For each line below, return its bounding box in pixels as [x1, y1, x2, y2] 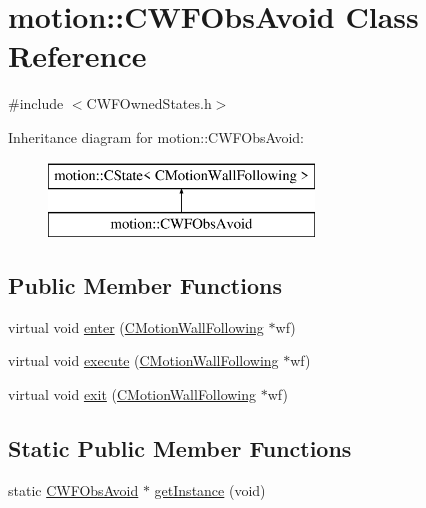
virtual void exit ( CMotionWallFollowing [8, 384, 257, 405]
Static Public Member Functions [8, 433, 352, 464]
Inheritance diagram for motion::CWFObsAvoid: [8, 126, 304, 147]
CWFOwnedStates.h [86, 93, 212, 114]
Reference [8, 35, 147, 76]
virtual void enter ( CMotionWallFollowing [8, 316, 264, 337]
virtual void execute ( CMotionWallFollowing [8, 350, 279, 371]
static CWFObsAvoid [8, 479, 139, 500]
